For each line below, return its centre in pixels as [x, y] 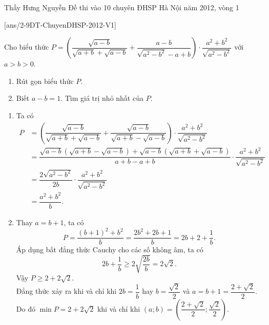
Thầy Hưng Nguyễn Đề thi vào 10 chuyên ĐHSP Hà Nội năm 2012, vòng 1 [122, 7]
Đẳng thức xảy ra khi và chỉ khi [66, 291]
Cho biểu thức [27, 47]
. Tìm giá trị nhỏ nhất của [102, 98]
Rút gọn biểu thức [45, 81]
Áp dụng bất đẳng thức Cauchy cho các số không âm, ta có [110, 250]
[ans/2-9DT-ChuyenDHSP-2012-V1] [60, 24]
